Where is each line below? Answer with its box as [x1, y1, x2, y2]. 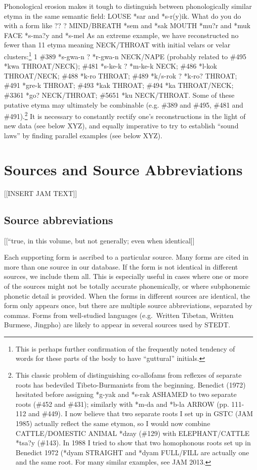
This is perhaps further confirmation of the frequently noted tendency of [15, 343, 235, 353]
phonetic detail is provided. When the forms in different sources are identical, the [4, 290, 250, 301]
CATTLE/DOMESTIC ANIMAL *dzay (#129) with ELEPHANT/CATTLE [15, 428, 250, 438]
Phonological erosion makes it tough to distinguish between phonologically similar [4, 1, 252, 11]
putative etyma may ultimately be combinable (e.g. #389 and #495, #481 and [4, 99, 244, 110]
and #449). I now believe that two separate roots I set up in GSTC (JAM [28, 408, 253, 419]
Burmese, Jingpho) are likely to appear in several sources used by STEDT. [4, 319, 230, 330]
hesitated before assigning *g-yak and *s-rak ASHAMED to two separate [15, 389, 237, 399]
